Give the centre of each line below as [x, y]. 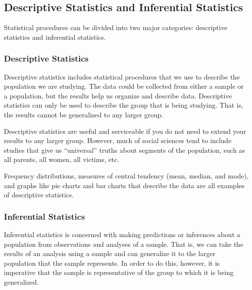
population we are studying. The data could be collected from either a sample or [124, 86]
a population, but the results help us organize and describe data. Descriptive [118, 95]
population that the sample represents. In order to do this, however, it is [112, 263]
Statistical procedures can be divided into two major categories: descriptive [116, 27]
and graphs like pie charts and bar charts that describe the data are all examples [124, 185]
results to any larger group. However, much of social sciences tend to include [118, 140]
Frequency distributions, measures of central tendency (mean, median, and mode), [126, 175]
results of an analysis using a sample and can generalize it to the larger [110, 253]
